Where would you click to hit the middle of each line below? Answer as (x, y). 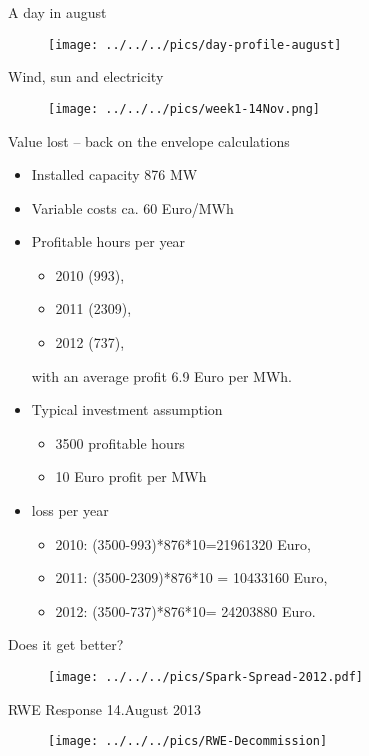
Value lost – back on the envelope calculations (149, 140)
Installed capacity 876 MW (114, 174)
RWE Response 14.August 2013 (104, 708)
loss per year (70, 510)
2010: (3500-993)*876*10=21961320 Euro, (183, 543)
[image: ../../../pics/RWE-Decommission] (188, 741)
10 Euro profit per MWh (131, 476)
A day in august (57, 12)
